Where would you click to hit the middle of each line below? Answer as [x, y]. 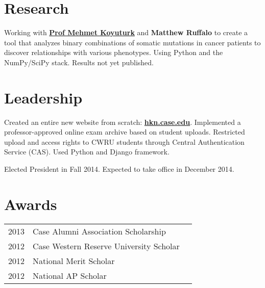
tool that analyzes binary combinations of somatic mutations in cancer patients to [132, 42]
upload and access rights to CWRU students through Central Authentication [124, 141]
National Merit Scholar [74, 260]
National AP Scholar [70, 275]
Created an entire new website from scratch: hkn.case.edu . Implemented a [123, 122]
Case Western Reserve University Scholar [106, 246]
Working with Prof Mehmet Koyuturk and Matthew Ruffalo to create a [126, 32]
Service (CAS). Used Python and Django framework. [87, 152]
